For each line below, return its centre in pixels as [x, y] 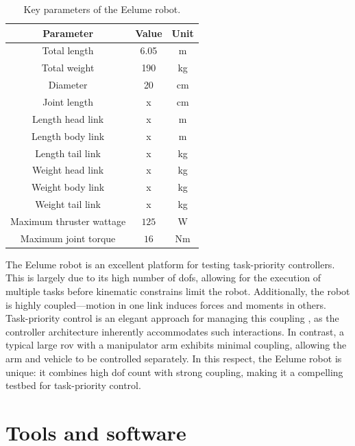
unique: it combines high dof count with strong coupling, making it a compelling [174, 372]
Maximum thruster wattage [68, 221]
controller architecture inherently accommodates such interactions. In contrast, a [175, 331]
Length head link [68, 118]
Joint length [68, 101]
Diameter [68, 85]
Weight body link [68, 187]
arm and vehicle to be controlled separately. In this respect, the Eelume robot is [174, 358]
